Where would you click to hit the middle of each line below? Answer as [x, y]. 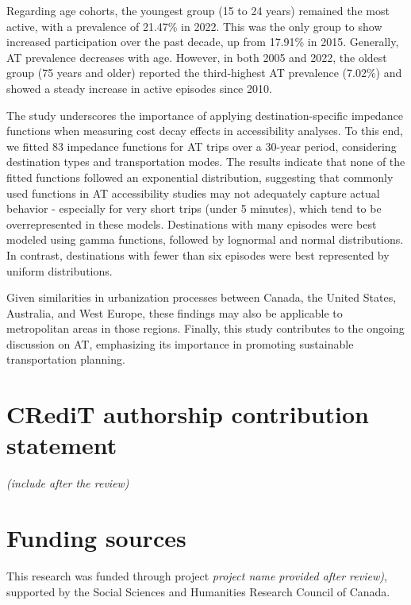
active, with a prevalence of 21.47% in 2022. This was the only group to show [194, 26]
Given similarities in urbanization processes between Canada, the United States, [202, 297]
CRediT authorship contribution [188, 414]
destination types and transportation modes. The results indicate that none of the [206, 162]
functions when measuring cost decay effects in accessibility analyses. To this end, [205, 131]
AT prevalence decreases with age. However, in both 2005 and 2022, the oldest [197, 57]
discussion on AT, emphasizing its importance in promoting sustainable [180, 343]
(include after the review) [68, 483]
